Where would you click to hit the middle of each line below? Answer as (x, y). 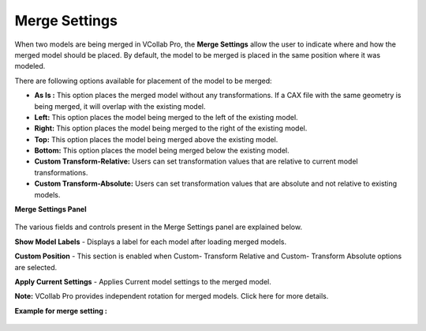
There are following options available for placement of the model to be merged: (143, 81)
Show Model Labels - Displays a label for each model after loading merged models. (151, 242)
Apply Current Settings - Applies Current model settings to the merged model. (143, 281)
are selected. (36, 267)
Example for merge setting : (61, 310)
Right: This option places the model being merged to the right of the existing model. (171, 128)
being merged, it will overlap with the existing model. (120, 106)
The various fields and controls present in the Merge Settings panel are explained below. (159, 227)
